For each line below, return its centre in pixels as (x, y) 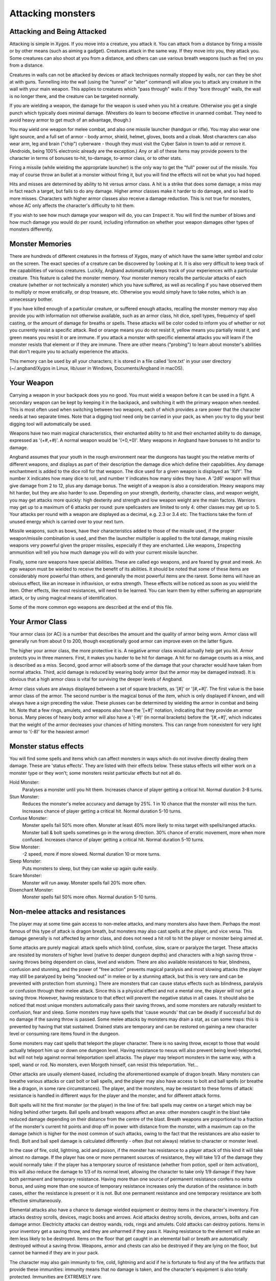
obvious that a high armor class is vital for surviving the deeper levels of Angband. (96, 679)
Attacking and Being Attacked (58, 32)
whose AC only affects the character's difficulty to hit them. (72, 205)
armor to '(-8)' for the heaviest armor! (49, 732)
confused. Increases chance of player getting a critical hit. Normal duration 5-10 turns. (113, 840)
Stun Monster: (24, 796)
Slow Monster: (25, 847)
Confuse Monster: (29, 818)
